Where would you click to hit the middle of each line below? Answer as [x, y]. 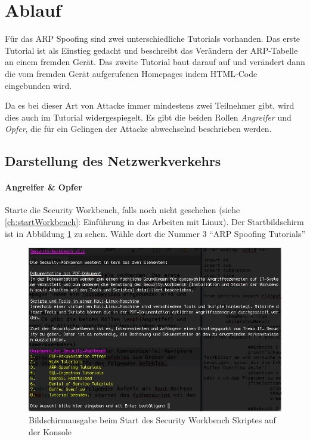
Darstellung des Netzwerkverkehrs [113, 161]
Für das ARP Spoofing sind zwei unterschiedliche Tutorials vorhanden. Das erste [153, 39]
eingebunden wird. [38, 85]
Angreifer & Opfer [44, 187]
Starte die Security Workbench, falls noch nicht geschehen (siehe [123, 210]
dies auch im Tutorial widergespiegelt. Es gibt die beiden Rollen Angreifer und [148, 117]
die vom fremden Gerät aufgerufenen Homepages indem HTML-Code [131, 73]
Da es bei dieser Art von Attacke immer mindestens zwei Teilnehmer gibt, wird [150, 105]
